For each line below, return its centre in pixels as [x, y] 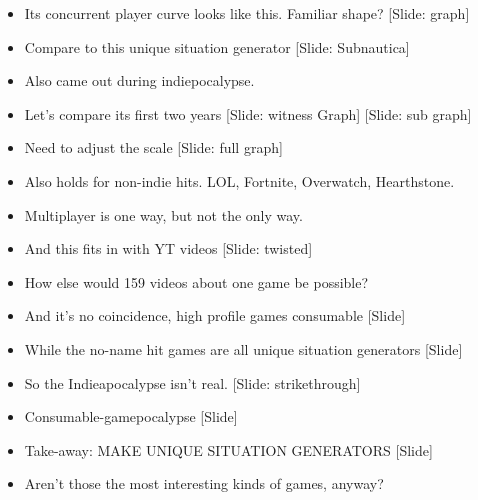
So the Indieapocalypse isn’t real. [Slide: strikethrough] [192, 382]
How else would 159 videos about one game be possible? [196, 281]
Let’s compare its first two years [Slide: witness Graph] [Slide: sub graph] [248, 113]
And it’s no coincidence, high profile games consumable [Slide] [215, 315]
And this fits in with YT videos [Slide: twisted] [168, 248]
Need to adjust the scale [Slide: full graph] [153, 147]
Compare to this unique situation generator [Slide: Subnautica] [217, 46]
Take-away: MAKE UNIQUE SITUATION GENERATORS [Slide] [228, 449]
